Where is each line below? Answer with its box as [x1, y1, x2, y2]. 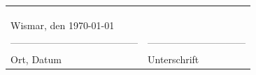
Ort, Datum [10, 52, 62, 67]
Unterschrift [148, 52, 199, 67]
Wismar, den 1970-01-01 [10, 17, 115, 32]
